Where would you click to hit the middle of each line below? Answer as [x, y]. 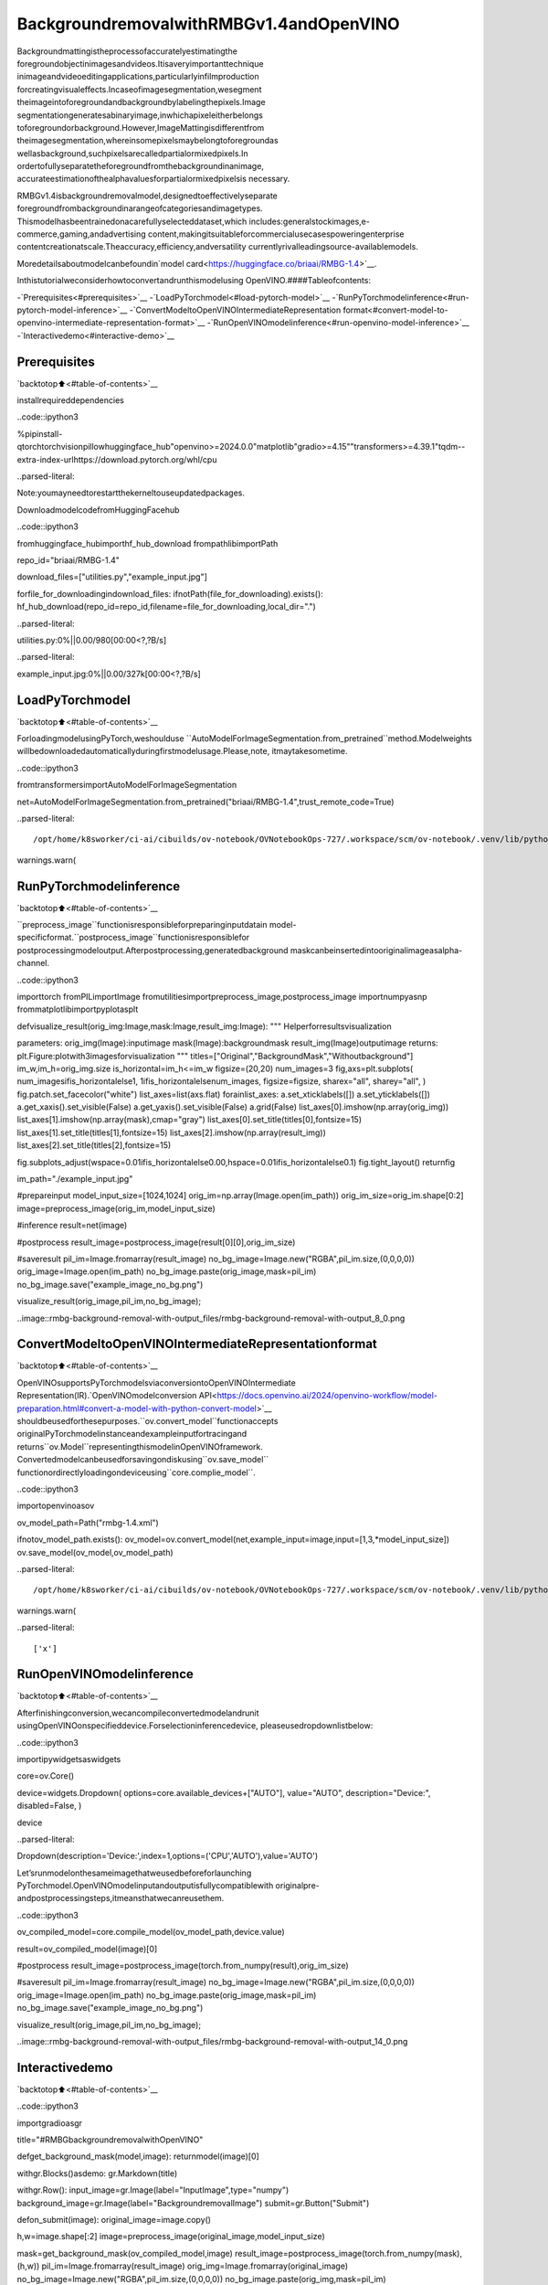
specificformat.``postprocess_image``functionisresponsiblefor [133, 938]
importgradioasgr [49, 2123]
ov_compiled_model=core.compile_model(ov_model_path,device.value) [151, 1932]
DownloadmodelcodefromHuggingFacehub [98, 510]
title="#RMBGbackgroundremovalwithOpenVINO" [110, 2140]
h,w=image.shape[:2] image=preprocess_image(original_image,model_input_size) [171, 2237]
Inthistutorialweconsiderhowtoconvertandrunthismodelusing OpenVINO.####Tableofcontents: [194, 281]
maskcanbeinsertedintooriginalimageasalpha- [376, 950]
